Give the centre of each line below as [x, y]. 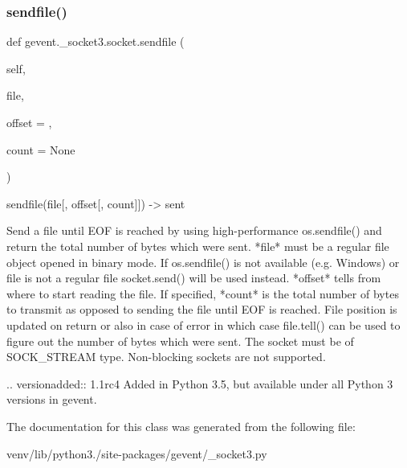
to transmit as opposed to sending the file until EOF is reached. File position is [202, 309]
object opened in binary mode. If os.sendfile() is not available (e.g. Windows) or [203, 262]
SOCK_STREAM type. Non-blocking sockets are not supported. [166, 357]
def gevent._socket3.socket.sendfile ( [96, 41]
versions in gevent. [52, 399]
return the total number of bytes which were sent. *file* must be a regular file [198, 246]
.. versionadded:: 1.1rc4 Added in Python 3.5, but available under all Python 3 [200, 383]
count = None [41, 149]
